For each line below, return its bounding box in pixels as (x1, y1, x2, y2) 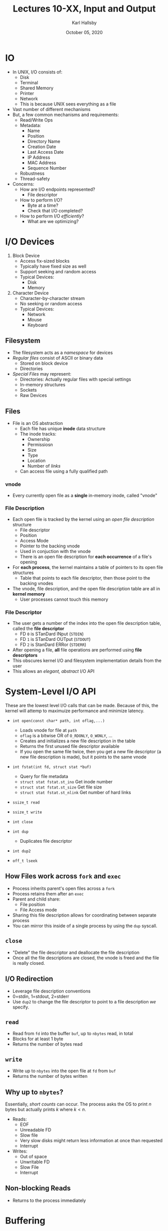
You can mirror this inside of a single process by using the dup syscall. (12, 923, 157, 929)
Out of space (20, 1153, 47, 1159)
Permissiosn (27, 441, 53, 447)
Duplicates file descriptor (20, 838, 72, 844)
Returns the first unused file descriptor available (20, 743, 119, 749)
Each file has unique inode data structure (20, 425, 106, 432)
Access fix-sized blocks (20, 258, 70, 264)
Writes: (12, 1148, 28, 1154)
